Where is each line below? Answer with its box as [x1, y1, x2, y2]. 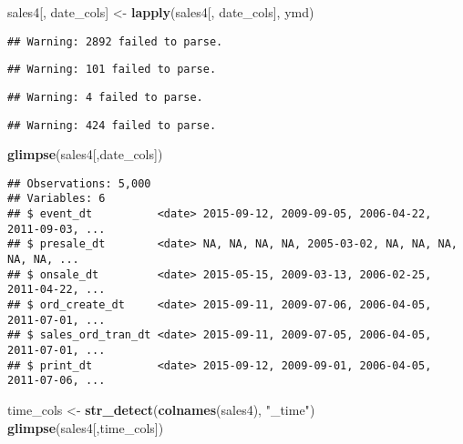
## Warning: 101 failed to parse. [7, 63, 217, 76]
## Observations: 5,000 [7, 177, 151, 190]
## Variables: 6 [7, 192, 106, 206]
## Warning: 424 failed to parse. [7, 118, 217, 132]
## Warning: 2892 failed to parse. [7, 35, 223, 48]
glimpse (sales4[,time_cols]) [7, 418, 164, 437]
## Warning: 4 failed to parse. [7, 90, 203, 104]
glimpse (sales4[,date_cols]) [7, 145, 163, 164]
